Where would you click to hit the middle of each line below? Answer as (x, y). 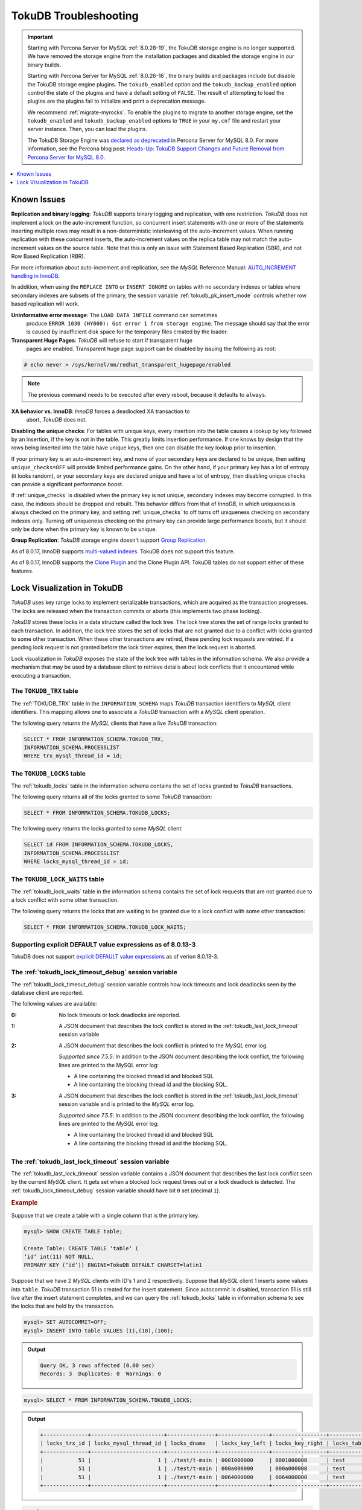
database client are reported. (47, 992)
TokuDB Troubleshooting (75, 16)
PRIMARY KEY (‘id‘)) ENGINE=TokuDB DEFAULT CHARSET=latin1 (113, 1265)
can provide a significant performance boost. (67, 484)
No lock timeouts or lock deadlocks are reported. (120, 1015)
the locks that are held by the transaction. (63, 1306)
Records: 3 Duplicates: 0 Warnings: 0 (100, 1374)
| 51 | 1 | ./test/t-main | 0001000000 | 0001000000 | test (193, 1460)
